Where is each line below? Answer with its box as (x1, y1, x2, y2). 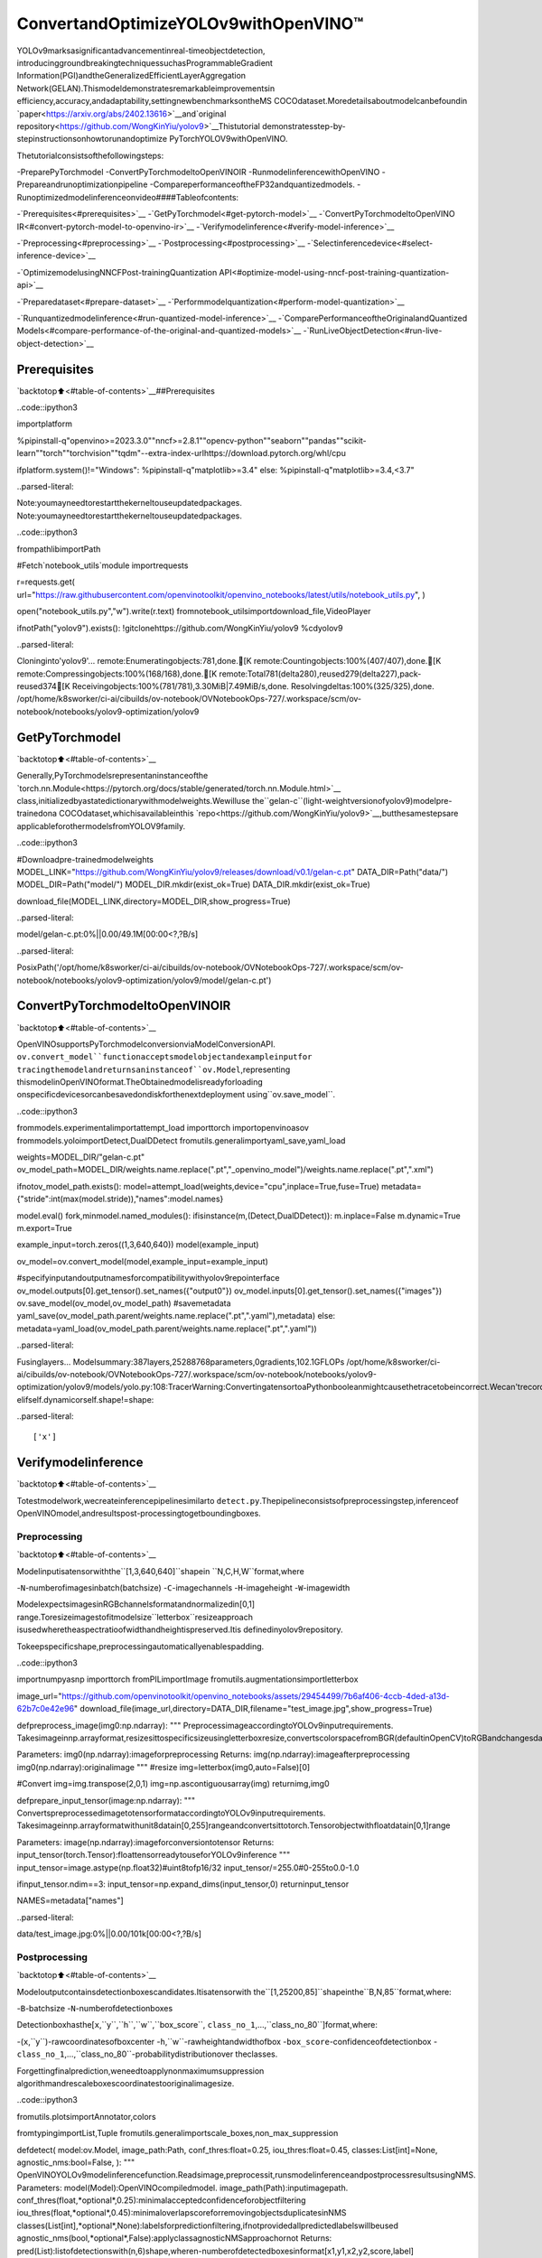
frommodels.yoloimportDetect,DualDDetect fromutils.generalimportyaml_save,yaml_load (16, 1134, 346, 1146)
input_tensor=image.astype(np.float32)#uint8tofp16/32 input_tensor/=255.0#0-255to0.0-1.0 (16, 1861, 360, 1873)
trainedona (16, 808, 58, 819)
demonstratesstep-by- (262, 120, 347, 131)
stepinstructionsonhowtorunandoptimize (16, 134, 167, 145)
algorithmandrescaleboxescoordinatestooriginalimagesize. (16, 2077, 235, 2088)
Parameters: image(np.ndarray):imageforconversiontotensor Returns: (16, 1836, 275, 1847)
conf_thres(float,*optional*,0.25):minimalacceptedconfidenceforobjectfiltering (16, 2195, 306, 2206)
